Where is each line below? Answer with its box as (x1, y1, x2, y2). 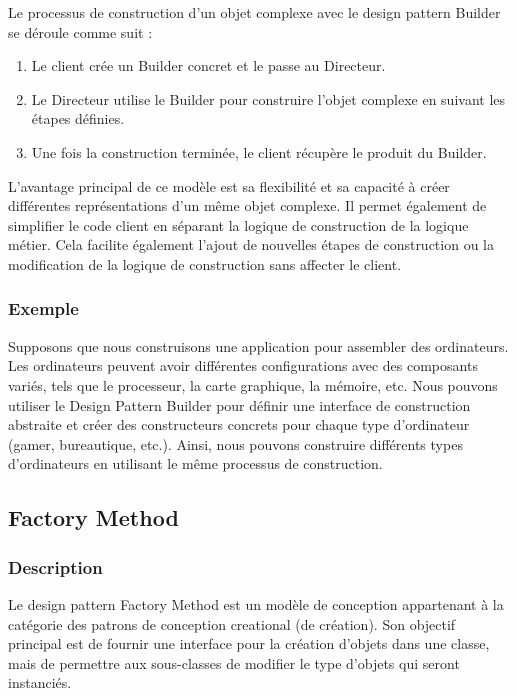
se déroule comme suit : (8, 21, 153, 42)
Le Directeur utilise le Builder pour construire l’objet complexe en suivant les (31, 88, 506, 109)
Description (8, 554, 103, 579)
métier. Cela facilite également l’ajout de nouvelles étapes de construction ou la (8, 234, 494, 255)
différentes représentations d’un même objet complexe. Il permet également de (8, 195, 487, 216)
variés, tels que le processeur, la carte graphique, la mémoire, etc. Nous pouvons (8, 374, 498, 395)
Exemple (8, 296, 79, 321)
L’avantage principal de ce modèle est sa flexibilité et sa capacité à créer (8, 175, 450, 196)
